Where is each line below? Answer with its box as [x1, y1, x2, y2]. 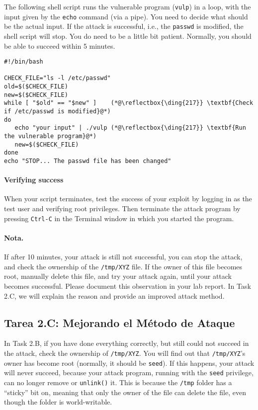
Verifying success [4, 174, 64, 185]
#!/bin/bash [4, 58, 43, 66]
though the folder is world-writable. [4, 397, 112, 407]
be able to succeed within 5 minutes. [4, 40, 115, 51]
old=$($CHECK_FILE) [4, 83, 68, 90]
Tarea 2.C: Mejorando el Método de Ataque [4, 315, 235, 330]
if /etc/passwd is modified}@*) [4, 108, 111, 115]
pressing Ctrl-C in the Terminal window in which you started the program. [4, 213, 234, 223]
